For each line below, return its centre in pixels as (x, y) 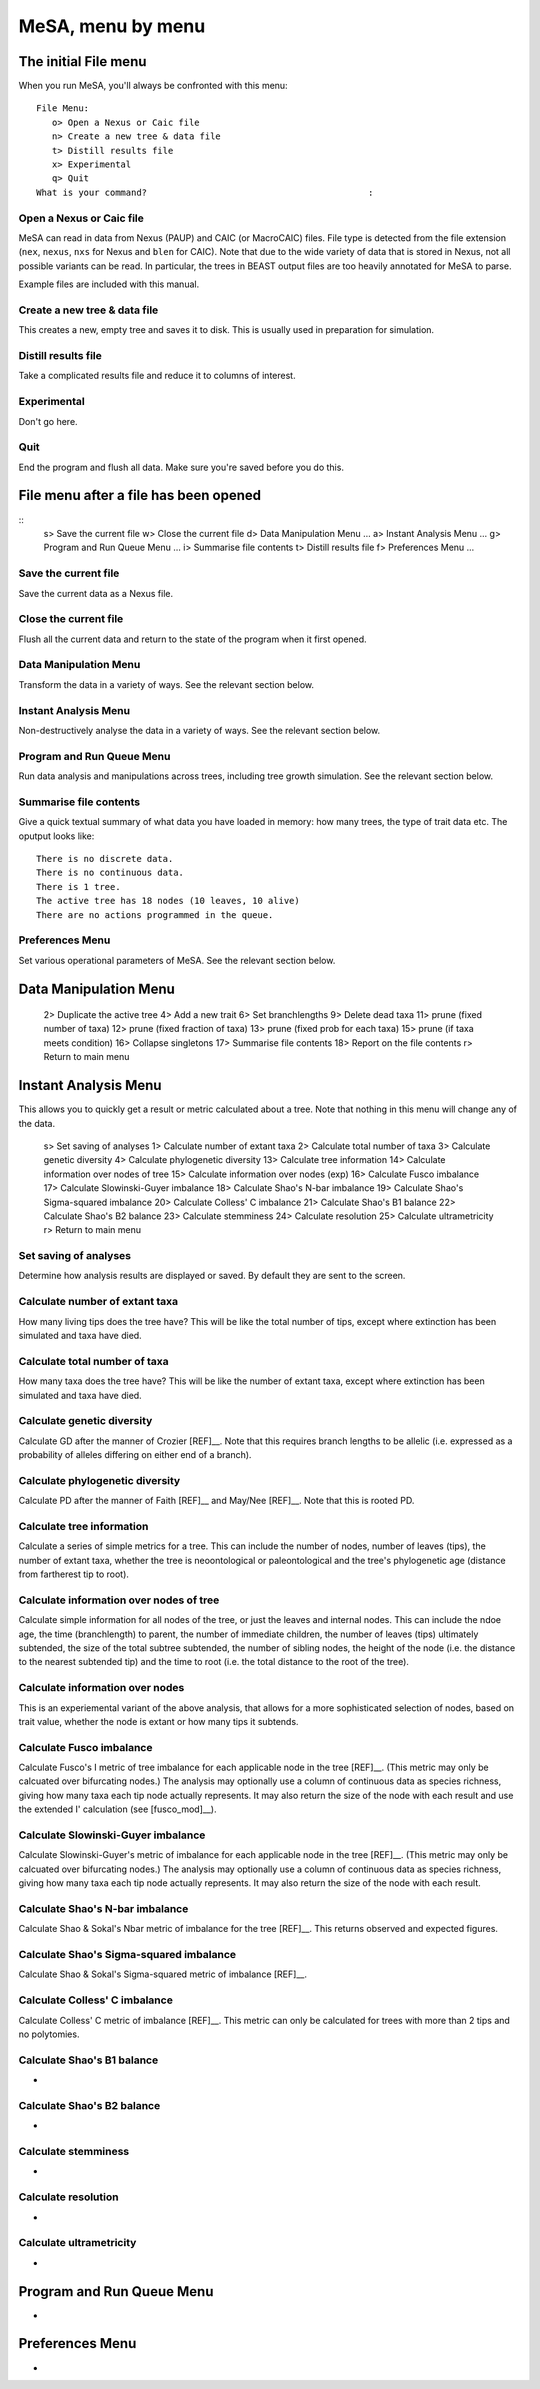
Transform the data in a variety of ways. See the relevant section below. (166, 684)
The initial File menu (82, 61)
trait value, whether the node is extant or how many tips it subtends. (158, 1721)
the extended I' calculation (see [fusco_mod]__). (117, 1809)
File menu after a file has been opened (140, 495)
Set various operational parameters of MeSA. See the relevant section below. (177, 960)
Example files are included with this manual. (109, 284)
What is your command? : (205, 192)
